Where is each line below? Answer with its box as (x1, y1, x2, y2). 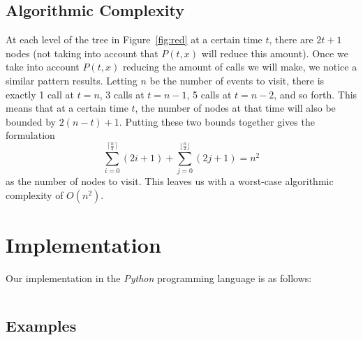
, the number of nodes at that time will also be (135, 101, 336, 115)
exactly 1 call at (6, 87, 74, 101)
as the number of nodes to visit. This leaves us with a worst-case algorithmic (6, 174, 334, 189)
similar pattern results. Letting (6, 73, 138, 87)
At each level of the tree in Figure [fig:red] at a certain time (6, 32, 262, 47)
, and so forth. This (274, 87, 357, 101)
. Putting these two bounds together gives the (119, 114, 315, 128)
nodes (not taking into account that (6, 45, 158, 60)
